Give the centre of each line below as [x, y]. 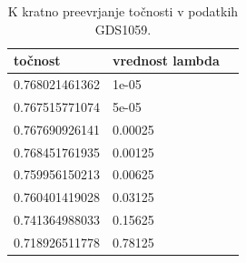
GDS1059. [123, 29]
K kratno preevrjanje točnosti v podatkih [123, 11]
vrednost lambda [166, 61]
